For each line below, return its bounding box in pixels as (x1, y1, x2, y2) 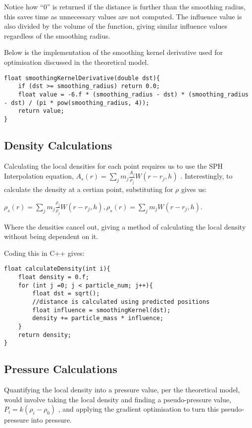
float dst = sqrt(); (32, 290, 100, 297)
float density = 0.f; (18, 274, 89, 281)
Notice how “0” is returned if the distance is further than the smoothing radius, (4, 1, 246, 11)
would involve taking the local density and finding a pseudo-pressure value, (4, 394, 231, 404)
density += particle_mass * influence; (32, 315, 164, 322)
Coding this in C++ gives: (4, 247, 85, 258)
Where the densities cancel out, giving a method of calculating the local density (4, 221, 246, 232)
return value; (18, 107, 64, 115)
